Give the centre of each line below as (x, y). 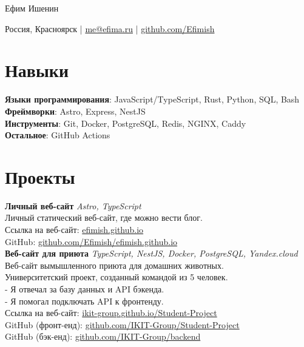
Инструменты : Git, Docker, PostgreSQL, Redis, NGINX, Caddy (126, 123)
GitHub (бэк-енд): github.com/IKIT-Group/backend (103, 336)
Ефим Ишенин (32, 8)
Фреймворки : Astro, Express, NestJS (75, 111)
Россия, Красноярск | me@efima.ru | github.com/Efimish (110, 28)
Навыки (37, 70)
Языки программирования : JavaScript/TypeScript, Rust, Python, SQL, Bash (152, 99)
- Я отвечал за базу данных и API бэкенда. (85, 288)
